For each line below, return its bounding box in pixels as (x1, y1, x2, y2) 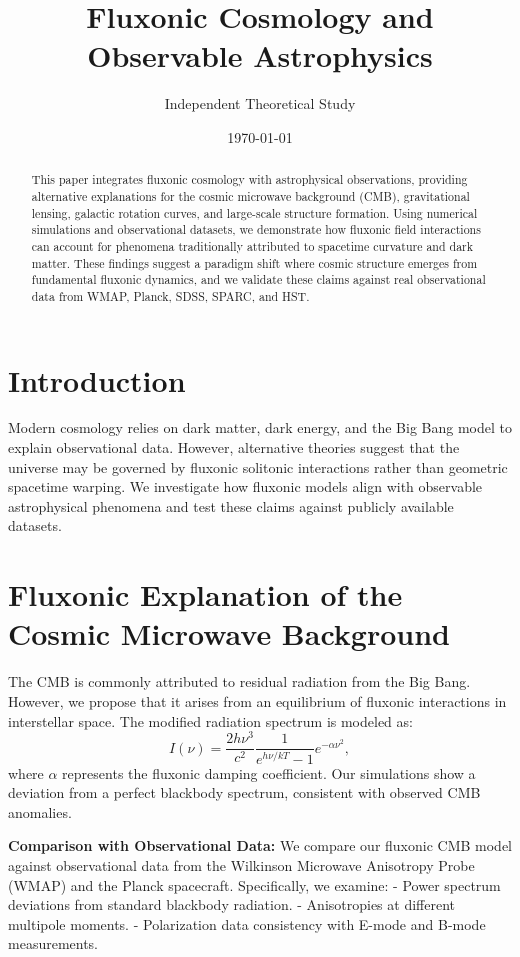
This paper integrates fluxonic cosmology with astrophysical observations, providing (31, 171, 468, 188)
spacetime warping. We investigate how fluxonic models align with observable (8, 476, 483, 497)
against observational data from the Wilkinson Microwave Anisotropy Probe (8, 855, 475, 875)
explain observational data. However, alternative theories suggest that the (8, 437, 460, 458)
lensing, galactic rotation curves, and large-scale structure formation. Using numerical (31, 204, 478, 221)
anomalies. (8, 801, 72, 822)
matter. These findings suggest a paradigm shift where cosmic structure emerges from (31, 254, 478, 271)
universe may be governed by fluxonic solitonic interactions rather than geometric (8, 456, 508, 477)
